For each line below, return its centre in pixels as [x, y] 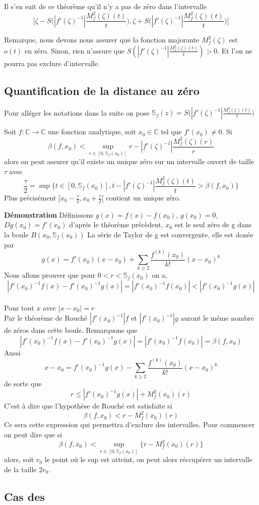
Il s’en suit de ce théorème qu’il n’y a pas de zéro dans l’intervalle [106, 6]
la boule [16, 235]
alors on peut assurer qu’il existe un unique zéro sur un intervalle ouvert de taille [129, 161]
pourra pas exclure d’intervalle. [52, 63]
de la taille [20, 469]
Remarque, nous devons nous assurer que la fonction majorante [102, 40]
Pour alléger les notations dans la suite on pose [77, 112]
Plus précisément [30, 198]
